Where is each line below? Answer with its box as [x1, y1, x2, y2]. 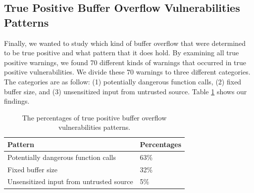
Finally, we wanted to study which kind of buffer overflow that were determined [4, 38, 246, 48]
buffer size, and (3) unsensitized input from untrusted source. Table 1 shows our [4, 86, 247, 96]
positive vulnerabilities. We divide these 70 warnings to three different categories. [4, 67, 251, 77]
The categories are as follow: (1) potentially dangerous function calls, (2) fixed [4, 76, 242, 86]
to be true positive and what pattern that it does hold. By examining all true [4, 47, 239, 58]
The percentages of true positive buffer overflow [22, 112, 167, 122]
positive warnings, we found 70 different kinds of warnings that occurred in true [4, 57, 247, 67]
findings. [4, 96, 30, 106]
